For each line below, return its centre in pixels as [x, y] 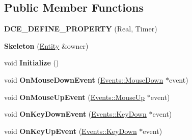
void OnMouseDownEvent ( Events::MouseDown [84, 79]
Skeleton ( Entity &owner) [46, 45]
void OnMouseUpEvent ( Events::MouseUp [75, 97]
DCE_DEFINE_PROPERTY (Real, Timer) [81, 29]
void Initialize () [32, 63]
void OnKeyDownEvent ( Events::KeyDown [75, 114]
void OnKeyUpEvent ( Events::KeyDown [71, 131]
